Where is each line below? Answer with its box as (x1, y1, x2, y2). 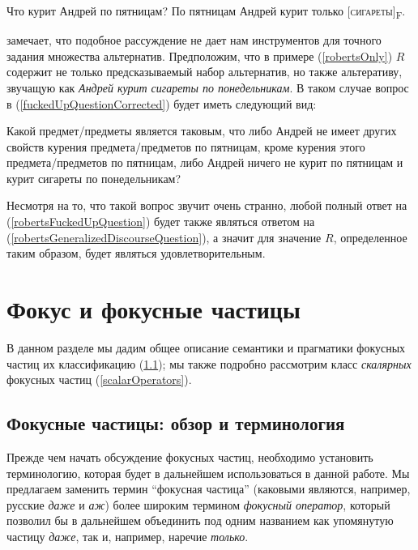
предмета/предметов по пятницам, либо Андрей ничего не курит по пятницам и (6, 154, 403, 171)
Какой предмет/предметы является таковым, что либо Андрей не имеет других (6, 122, 397, 139)
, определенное (333, 228, 407, 245)
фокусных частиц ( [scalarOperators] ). (6, 371, 192, 388)
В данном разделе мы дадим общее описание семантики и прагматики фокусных (6, 339, 406, 356)
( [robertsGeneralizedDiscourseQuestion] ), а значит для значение (6, 228, 322, 245)
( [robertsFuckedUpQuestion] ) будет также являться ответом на (6, 213, 315, 230)
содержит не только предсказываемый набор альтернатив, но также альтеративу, (6, 63, 403, 80)
